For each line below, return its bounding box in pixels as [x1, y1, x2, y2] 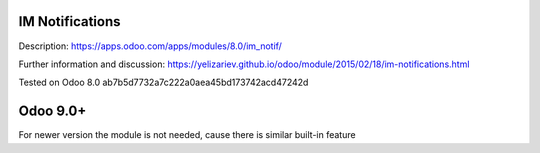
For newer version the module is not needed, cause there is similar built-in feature [18, 129, 356, 141]
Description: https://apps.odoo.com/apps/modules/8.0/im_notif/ [18, 40, 282, 52]
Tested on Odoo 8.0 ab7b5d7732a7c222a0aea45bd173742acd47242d [18, 76, 309, 89]
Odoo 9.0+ [18, 103, 87, 120]
